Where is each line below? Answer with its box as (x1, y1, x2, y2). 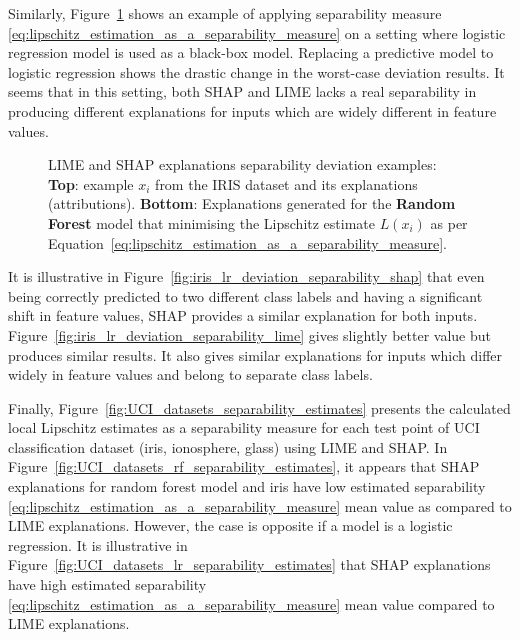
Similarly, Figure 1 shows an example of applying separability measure (8, 3, 442, 23)
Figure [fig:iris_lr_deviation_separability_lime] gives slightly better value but (8, 324, 491, 345)
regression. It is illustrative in (8, 534, 188, 555)
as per (430, 212, 468, 233)
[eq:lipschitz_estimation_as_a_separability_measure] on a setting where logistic (8, 22, 506, 43)
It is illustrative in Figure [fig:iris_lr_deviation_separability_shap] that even (8, 266, 485, 287)
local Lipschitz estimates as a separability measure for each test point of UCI (8, 417, 480, 438)
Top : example (48, 173, 134, 194)
